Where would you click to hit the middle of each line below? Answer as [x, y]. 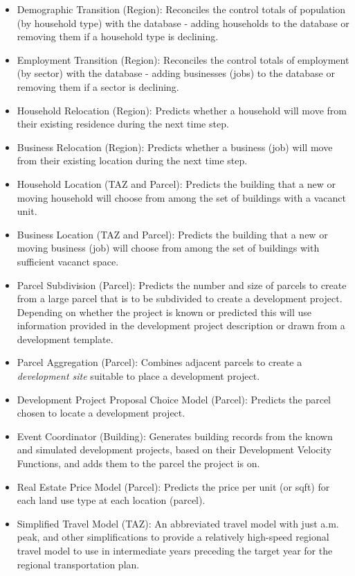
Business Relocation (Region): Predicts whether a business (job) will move [175, 147]
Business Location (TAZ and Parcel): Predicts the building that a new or [172, 234]
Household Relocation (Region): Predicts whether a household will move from [182, 110]
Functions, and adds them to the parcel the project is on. [138, 463]
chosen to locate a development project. [101, 413]
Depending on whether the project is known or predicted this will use [164, 312]
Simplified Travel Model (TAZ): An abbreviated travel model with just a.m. [178, 523]
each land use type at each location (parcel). [111, 500]
